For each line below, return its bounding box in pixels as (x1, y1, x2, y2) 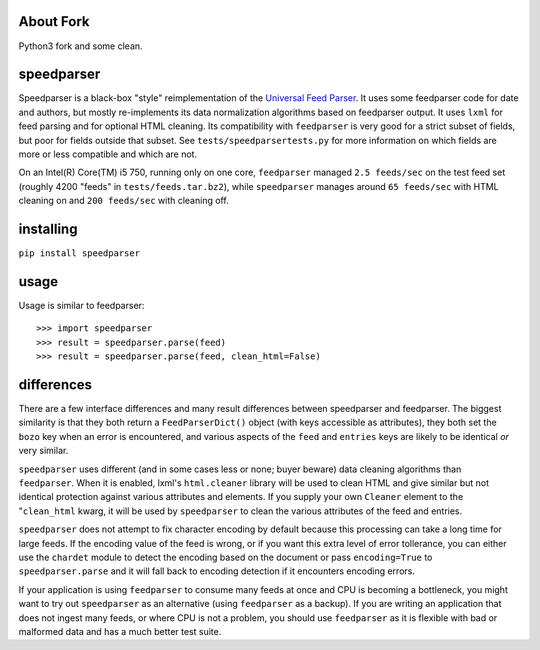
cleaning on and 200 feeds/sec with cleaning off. (18, 195, 229, 207)
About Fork (18, 13, 90, 30)
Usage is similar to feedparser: (18, 299, 145, 311)
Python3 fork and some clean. (18, 40, 144, 52)
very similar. (18, 445, 69, 457)
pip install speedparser (18, 248, 140, 259)
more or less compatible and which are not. (18, 148, 198, 160)
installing (18, 220, 78, 237)
